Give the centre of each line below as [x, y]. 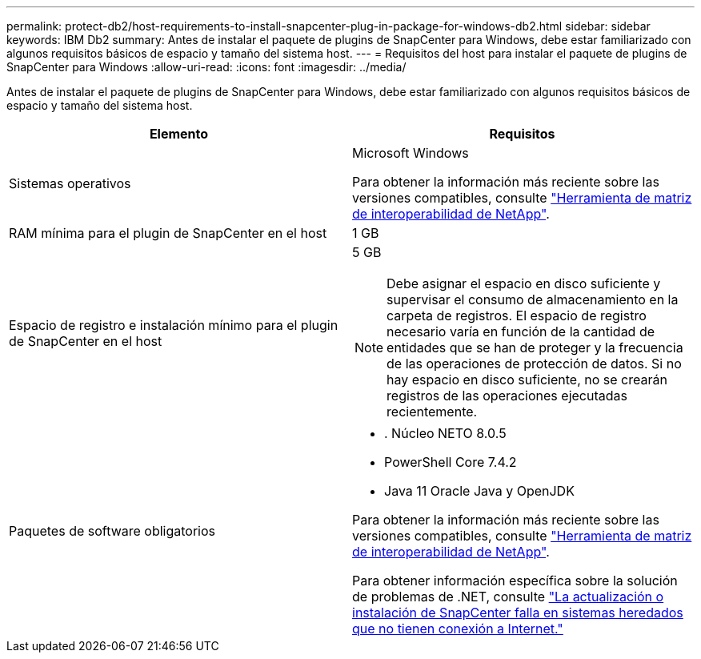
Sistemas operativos [70, 183]
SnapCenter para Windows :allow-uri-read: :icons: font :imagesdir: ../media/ [206, 67]
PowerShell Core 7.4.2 [451, 462]
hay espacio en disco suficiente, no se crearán [527, 380]
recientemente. [432, 412]
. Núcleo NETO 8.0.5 [445, 433]
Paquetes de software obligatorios [112, 531]
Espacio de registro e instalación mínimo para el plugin [174, 325]
